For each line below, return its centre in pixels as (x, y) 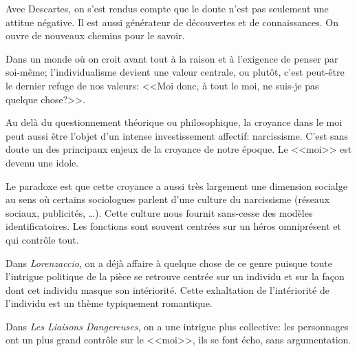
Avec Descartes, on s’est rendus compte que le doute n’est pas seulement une (167, 8)
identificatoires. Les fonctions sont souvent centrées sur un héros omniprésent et (173, 226)
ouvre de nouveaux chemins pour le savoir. (95, 35)
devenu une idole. (42, 162)
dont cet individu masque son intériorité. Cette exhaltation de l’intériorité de (167, 289)
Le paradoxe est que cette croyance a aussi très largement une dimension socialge (176, 185)
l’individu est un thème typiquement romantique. (109, 303)
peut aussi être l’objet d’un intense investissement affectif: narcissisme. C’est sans (177, 135)
